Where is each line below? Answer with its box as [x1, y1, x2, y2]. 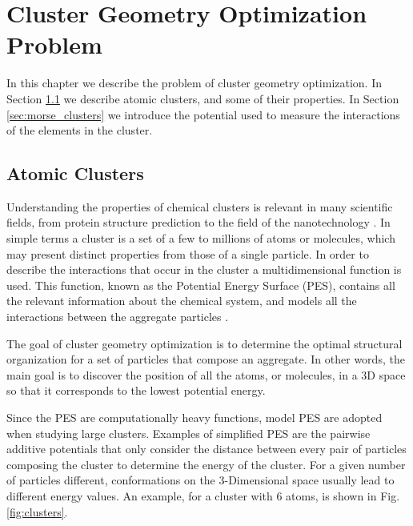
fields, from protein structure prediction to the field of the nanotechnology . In [6, 214, 391, 231]
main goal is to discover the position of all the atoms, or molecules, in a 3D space [6, 366, 406, 383]
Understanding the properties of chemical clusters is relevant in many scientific [6, 198, 393, 215]
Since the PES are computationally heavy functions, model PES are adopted [6, 409, 383, 426]
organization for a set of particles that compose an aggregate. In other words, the [6, 351, 405, 367]
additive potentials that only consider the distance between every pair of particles [6, 440, 407, 457]
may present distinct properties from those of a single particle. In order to [6, 245, 369, 262]
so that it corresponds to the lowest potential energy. [6, 382, 266, 399]
